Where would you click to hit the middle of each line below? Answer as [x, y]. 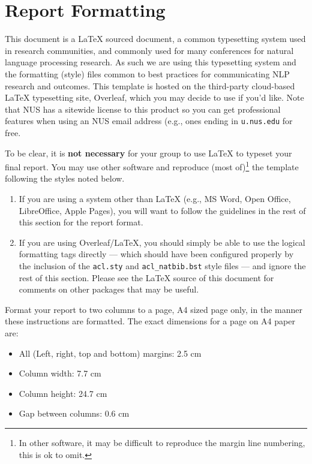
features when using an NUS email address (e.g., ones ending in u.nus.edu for [149, 121]
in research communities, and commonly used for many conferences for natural [149, 50]
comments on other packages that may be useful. [109, 289]
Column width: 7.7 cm [60, 373]
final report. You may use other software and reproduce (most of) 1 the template [152, 166]
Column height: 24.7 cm [63, 393]
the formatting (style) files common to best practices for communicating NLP [147, 73]
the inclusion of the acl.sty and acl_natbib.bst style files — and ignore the [162, 265]
